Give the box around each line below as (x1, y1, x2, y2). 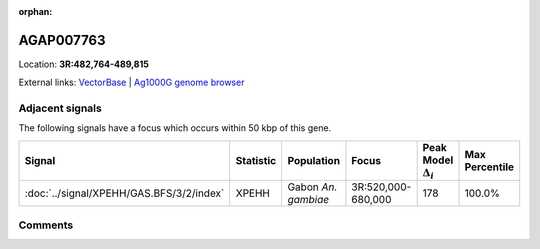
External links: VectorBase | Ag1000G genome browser (18, 76, 245, 89)
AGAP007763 (18, 31, 106, 49)
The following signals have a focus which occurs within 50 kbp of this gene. (18, 122, 332, 134)
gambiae (287, 193, 330, 207)
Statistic (235, 154, 277, 168)
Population (287, 154, 340, 168)
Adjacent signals (18, 101, 102, 115)
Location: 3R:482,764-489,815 (18, 58, 149, 70)
